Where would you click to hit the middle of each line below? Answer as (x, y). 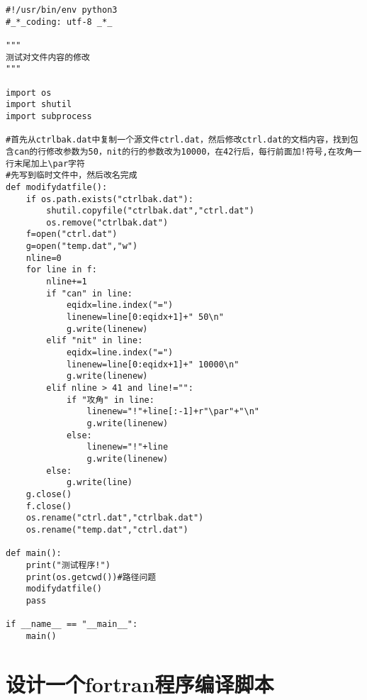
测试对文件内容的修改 (48, 57)
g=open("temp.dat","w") (82, 246)
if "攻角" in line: (110, 400)
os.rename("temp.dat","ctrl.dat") (107, 529)
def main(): (34, 554)
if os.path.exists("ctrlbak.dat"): (109, 199)
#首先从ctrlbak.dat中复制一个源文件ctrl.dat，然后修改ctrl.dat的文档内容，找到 (178, 140)
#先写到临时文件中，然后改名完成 (72, 176)
